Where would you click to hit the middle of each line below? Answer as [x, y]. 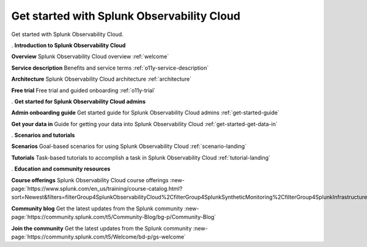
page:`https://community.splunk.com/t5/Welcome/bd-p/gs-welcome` [98, 237]
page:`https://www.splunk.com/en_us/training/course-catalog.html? [97, 189]
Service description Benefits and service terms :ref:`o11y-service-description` [110, 68]
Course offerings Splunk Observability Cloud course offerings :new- [98, 180]
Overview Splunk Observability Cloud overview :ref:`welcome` [90, 57]
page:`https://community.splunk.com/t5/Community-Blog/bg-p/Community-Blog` [114, 217]
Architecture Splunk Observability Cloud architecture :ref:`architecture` [102, 79]
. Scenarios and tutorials [43, 135]
